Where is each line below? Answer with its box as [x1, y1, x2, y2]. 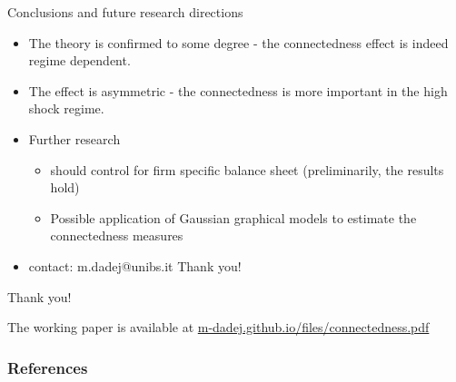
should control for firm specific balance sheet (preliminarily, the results [50, 160, 444, 179]
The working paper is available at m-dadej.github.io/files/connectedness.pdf [7, 318, 430, 337]
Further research [28, 129, 121, 148]
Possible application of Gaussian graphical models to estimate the [50, 208, 417, 227]
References [7, 356, 88, 378]
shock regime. [28, 99, 104, 118]
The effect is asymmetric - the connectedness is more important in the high [28, 81, 448, 100]
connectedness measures [50, 226, 183, 245]
